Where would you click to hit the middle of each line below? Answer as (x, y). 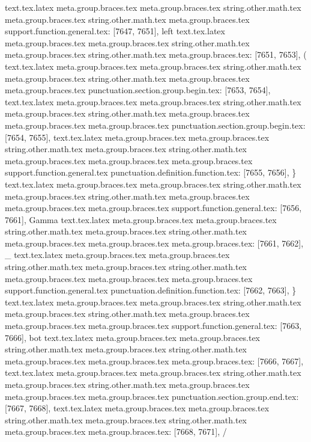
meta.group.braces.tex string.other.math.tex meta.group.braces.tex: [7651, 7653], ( (156, 54)
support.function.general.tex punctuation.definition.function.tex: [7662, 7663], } (151, 290)
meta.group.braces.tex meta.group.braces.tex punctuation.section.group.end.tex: (152, 396)
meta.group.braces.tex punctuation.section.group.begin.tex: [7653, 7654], (138, 90)
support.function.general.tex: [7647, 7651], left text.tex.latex (115, 31)
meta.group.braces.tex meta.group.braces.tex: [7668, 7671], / (116, 431)
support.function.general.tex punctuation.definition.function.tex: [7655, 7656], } (151, 172)
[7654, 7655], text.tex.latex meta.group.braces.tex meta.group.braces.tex (137, 137)
